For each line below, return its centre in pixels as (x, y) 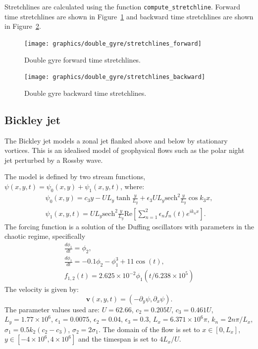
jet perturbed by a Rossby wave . (54, 160)
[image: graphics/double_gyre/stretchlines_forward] (113, 43)
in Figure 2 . (23, 26)
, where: (132, 186)
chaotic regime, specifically (45, 236)
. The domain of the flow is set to (149, 329)
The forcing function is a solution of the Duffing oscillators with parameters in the (129, 226)
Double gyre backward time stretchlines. (85, 93)
